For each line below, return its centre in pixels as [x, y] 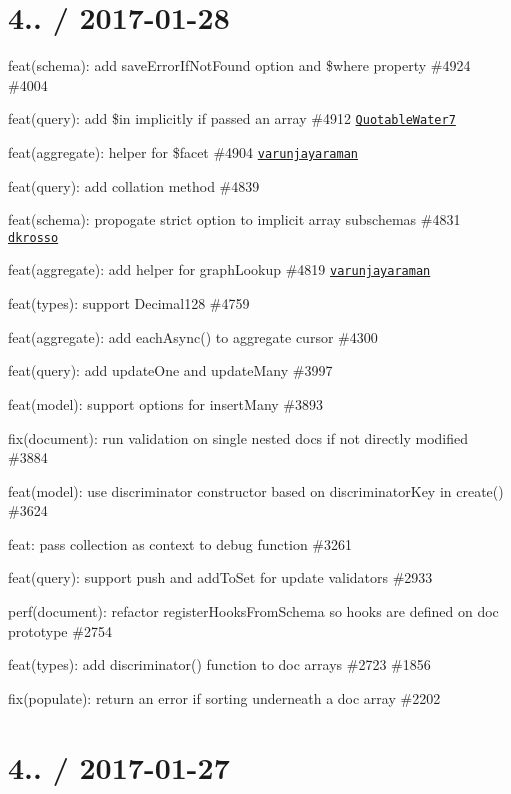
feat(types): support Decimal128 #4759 [129, 303]
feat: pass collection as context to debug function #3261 [180, 543]
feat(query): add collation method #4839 [134, 185]
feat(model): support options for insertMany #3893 [165, 403]
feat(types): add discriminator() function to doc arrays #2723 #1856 [219, 664]
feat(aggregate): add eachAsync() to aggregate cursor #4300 [193, 336]
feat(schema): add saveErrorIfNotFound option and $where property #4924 [239, 65]
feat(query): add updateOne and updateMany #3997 [170, 370]
